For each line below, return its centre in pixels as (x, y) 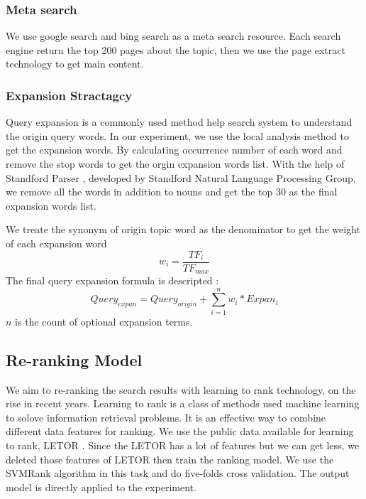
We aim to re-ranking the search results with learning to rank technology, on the (181, 389)
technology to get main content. (75, 64)
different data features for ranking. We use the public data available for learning (180, 431)
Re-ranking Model (74, 359)
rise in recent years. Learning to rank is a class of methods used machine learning (183, 403)
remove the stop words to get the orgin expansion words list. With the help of (175, 163)
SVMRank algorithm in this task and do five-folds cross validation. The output (178, 473)
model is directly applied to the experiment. (101, 487)
